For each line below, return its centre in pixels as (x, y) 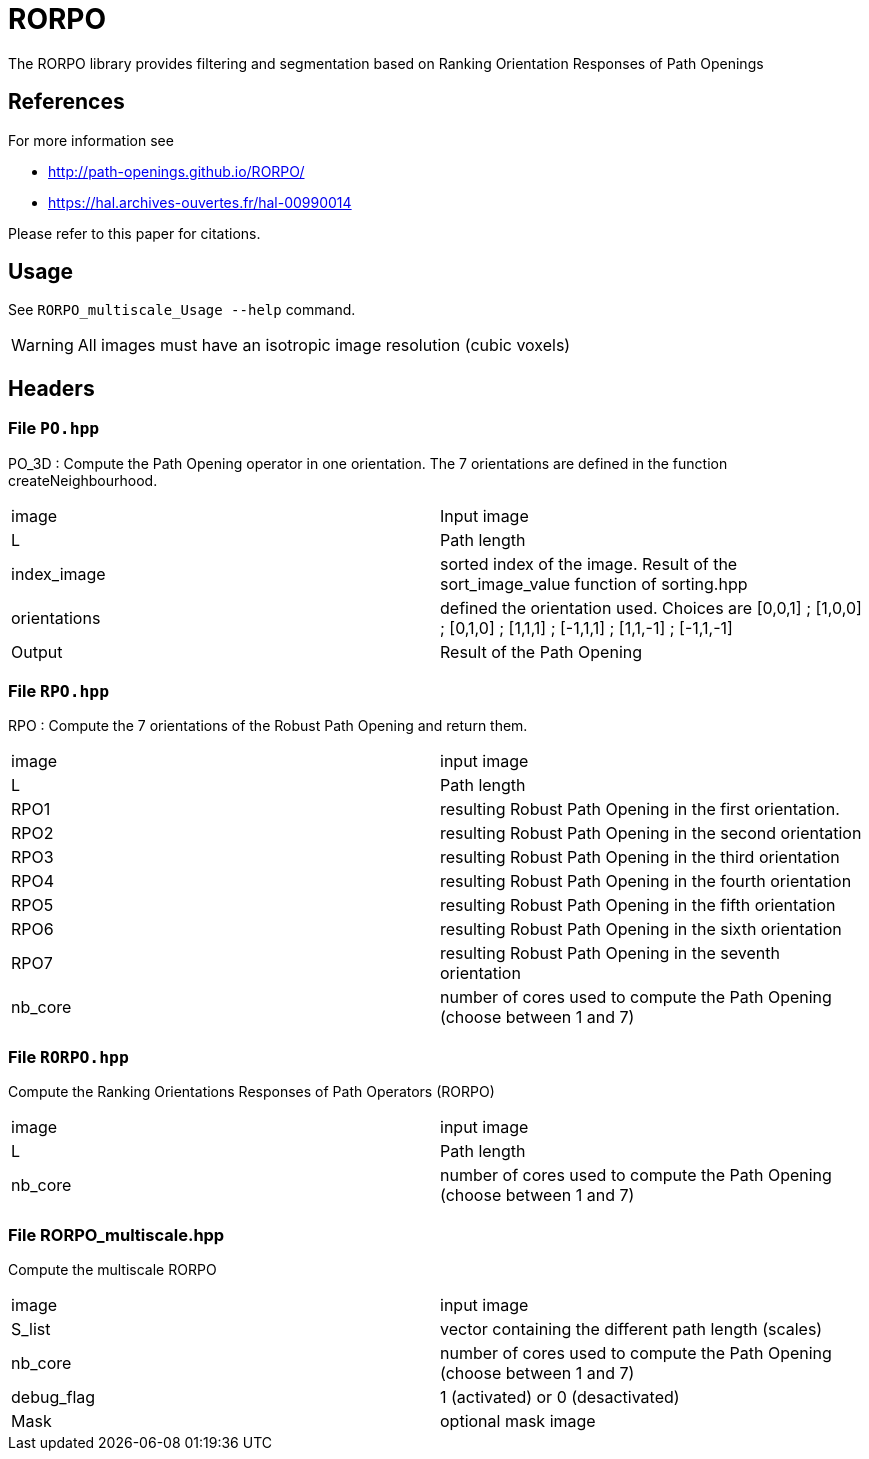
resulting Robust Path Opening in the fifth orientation (638, 905)
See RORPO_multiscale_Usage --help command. (182, 310)
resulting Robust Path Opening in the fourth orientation (646, 881)
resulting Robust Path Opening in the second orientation (651, 833)
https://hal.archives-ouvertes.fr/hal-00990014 (200, 202)
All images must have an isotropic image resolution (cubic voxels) (324, 345)
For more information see (91, 140)
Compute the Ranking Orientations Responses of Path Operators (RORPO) (251, 1092)
